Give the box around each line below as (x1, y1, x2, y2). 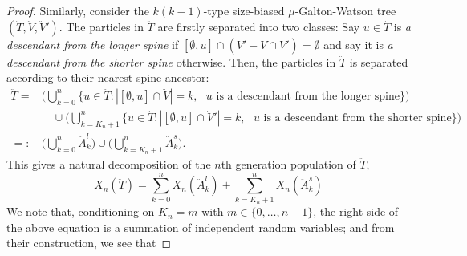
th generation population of (221, 156, 356, 172)
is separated (349, 53, 408, 70)
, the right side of (313, 203, 399, 220)
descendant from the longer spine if (6, 35, 179, 52)
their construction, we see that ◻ (6, 234, 172, 251)
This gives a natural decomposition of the (6, 156, 211, 172)
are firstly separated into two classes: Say (157, 18, 360, 35)
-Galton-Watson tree (294, 2, 396, 18)
